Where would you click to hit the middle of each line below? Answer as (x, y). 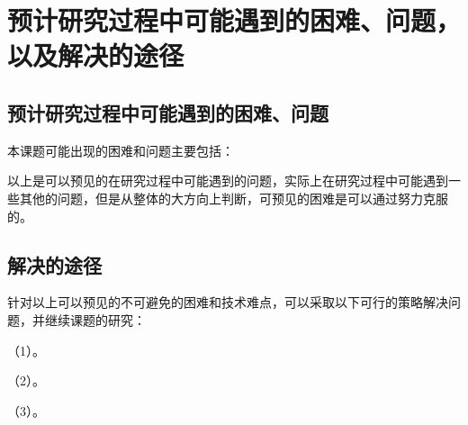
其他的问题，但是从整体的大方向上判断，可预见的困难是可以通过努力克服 (234, 198)
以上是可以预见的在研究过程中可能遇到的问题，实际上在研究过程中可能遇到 (228, 181)
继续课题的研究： (95, 319)
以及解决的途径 (96, 55)
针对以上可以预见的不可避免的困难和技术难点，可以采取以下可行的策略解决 (228, 302)
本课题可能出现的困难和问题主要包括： (121, 150)
